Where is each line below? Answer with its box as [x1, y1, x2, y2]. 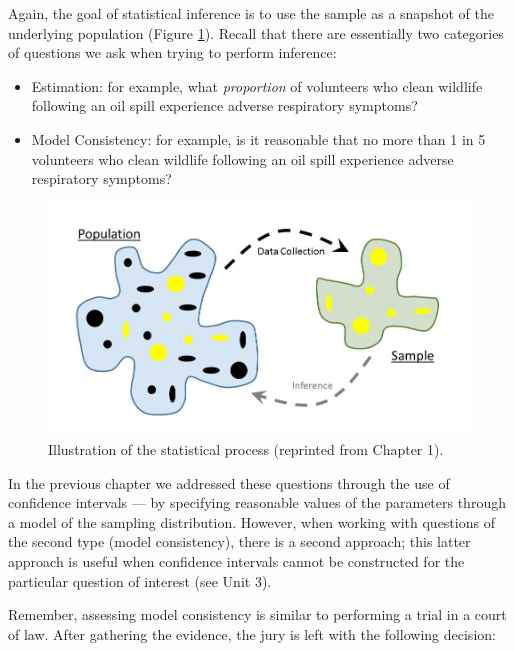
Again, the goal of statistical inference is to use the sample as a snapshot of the [8, 3, 494, 23]
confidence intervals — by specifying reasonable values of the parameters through [8, 492, 506, 513]
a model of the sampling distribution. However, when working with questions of [8, 511, 495, 532]
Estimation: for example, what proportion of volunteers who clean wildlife [31, 75, 483, 96]
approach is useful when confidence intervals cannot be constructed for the [8, 551, 465, 572]
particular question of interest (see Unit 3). [8, 570, 272, 591]
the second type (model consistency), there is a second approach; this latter [8, 531, 471, 552]
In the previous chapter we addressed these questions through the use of [8, 472, 450, 493]
